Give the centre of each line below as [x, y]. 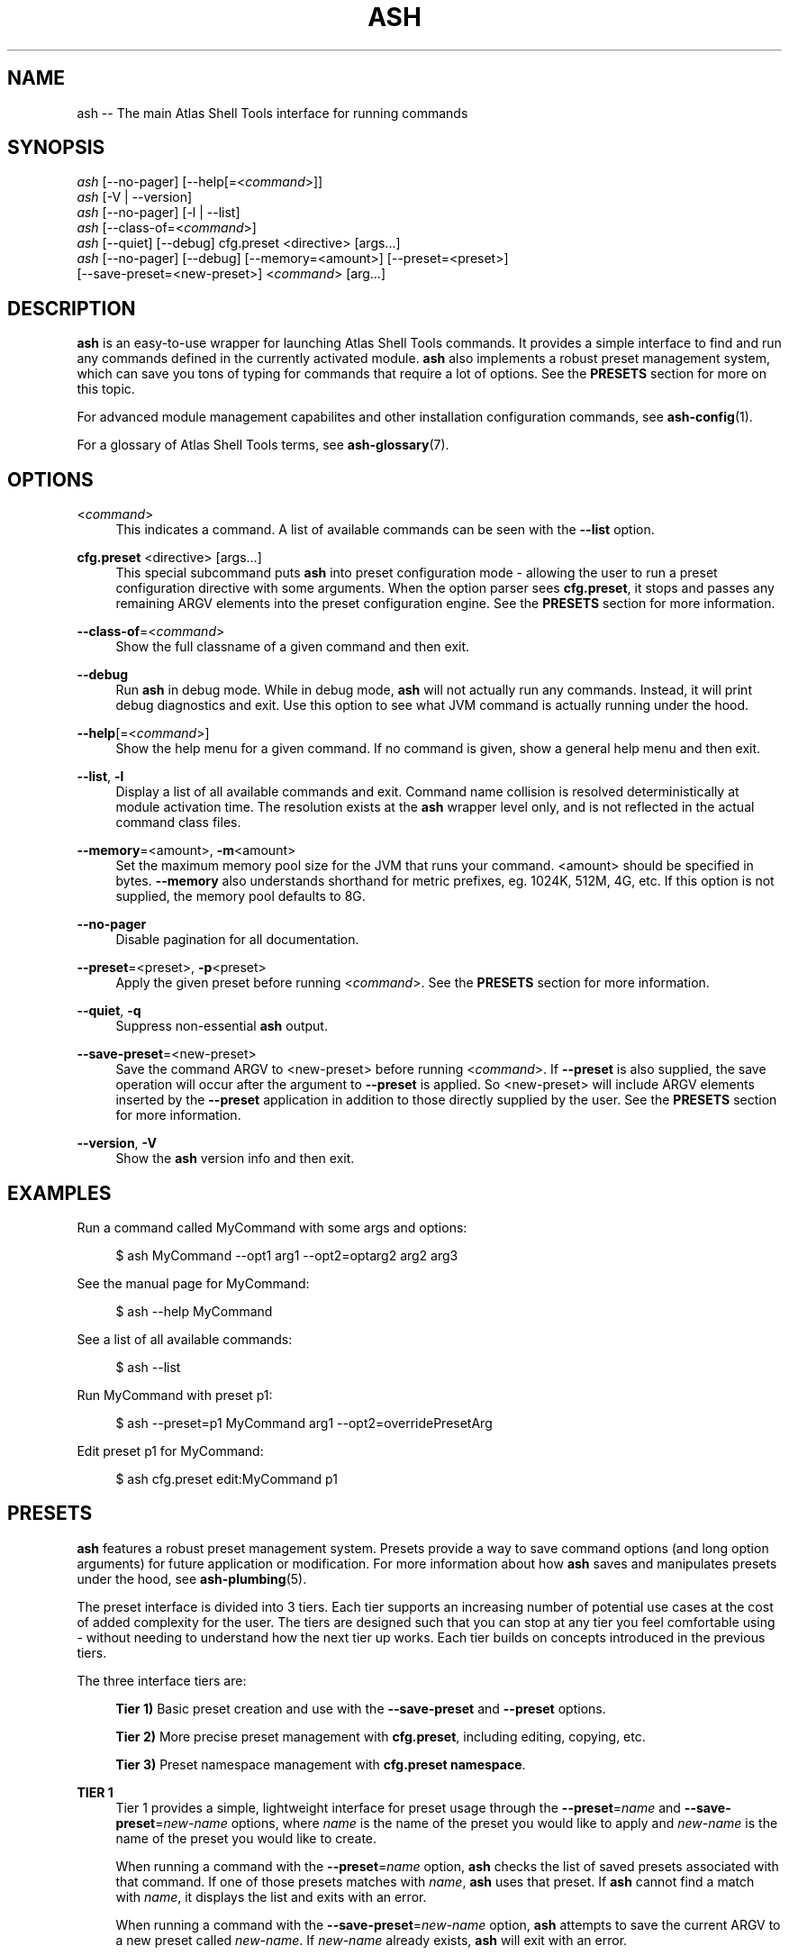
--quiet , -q [109, 1011]
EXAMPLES [59, 1193]
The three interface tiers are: [162, 1680]
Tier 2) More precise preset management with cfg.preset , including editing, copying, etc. [381, 1736]
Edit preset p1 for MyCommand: [170, 1450]
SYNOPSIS [56, 148]
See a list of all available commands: [185, 1339]
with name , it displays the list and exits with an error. [271, 1896]
